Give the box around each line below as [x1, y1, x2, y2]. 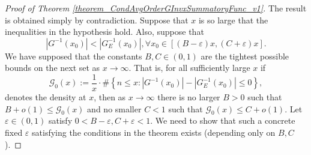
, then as [94, 91, 126, 103]
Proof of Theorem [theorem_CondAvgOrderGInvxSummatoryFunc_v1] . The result [5, 2, 307, 14]
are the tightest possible [201, 49, 289, 62]
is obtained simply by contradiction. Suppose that [5, 13, 189, 26]
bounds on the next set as [5, 61, 100, 74]
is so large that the [198, 13, 268, 26]
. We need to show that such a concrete [150, 114, 295, 127]
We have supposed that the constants [5, 49, 142, 62]
